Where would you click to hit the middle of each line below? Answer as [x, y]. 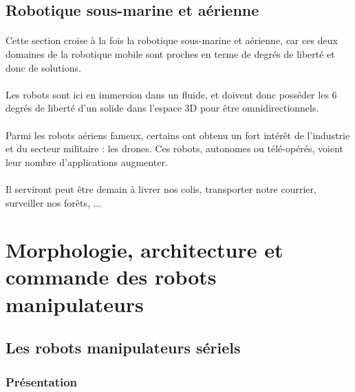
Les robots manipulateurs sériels [123, 348]
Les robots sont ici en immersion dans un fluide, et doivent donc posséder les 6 [171, 94]
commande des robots [111, 277]
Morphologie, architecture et [144, 250]
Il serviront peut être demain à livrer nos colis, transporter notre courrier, [161, 188]
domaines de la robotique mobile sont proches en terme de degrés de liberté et [170, 53]
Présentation [42, 381]
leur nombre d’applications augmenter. [87, 162]
